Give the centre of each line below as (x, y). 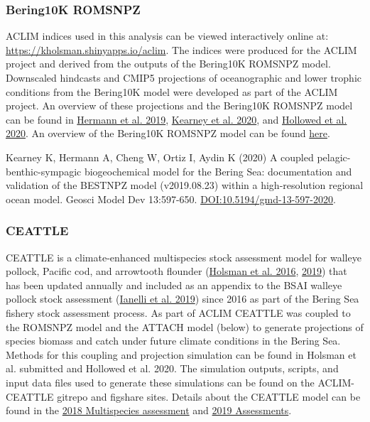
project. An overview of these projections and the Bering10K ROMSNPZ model (179, 105)
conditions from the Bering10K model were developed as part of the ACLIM (172, 91)
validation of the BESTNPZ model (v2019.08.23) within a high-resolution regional (185, 185)
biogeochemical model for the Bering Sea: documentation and (218, 171)
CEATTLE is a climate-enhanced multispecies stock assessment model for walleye (184, 257)
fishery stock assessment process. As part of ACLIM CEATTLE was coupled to (178, 312)
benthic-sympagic (44, 171)
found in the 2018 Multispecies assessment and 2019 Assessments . (149, 410)
